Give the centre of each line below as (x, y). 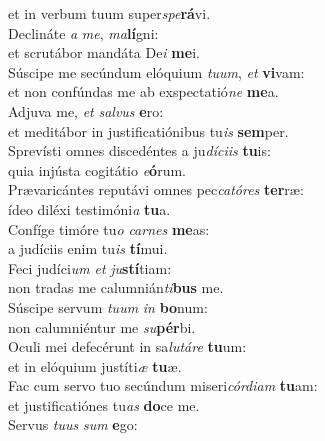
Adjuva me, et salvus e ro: (86, 110)
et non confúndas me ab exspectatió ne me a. (143, 91)
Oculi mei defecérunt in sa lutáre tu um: (127, 346)
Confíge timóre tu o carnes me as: (109, 228)
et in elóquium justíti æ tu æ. (95, 365)
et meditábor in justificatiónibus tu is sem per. (148, 130)
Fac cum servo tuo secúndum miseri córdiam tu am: (163, 385)
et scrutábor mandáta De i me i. (104, 52)
